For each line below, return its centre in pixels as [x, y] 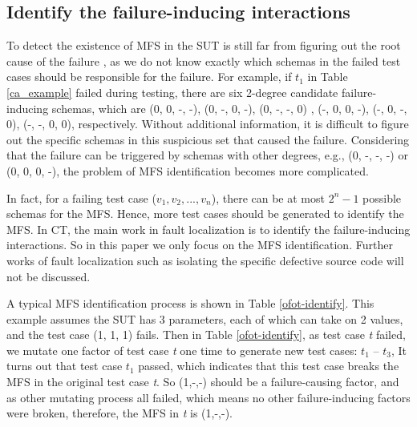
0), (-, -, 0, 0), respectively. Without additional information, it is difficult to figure [208, 124]
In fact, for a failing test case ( [81, 197]
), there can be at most [268, 197]
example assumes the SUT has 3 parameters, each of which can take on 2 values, [205, 318]
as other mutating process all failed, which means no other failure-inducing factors [208, 397]
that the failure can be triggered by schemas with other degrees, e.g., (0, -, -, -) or [207, 155]
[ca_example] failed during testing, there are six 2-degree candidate [172, 92]
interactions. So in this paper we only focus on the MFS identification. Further [200, 245]
